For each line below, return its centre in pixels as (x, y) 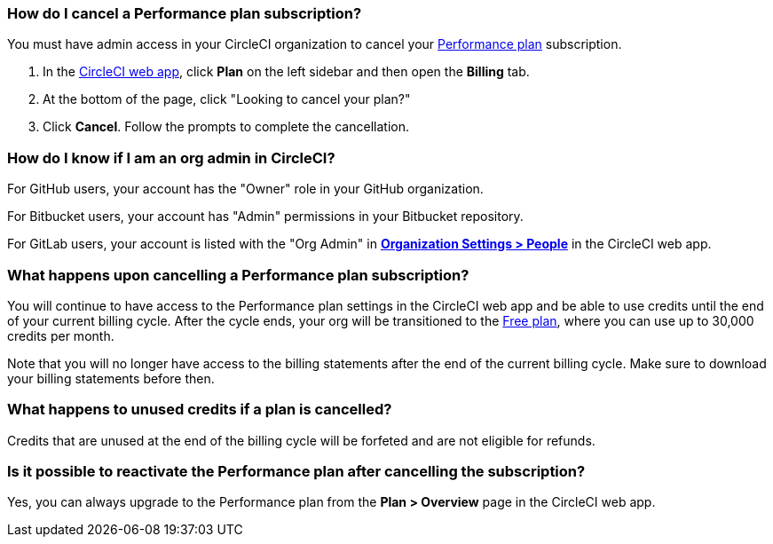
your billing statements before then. (111, 378)
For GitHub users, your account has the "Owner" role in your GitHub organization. (245, 189)
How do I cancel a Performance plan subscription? (185, 13)
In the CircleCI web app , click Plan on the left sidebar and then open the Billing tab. (286, 72)
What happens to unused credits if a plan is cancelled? (200, 410)
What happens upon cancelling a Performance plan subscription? (238, 275)
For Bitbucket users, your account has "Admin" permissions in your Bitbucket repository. (265, 217)
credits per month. (61, 335)
